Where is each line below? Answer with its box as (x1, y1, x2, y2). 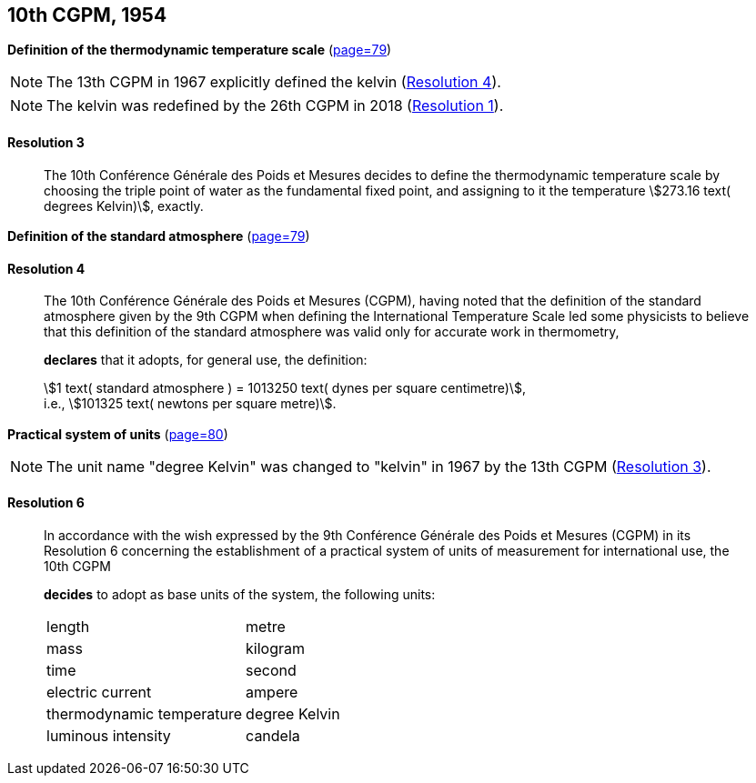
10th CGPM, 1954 (7, 4, 167, 26)
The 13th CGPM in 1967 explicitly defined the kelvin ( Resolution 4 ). (46, 73, 501, 92)
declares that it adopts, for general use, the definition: (44, 352, 368, 368)
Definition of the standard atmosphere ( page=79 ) (7, 228, 310, 245)
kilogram (246, 638, 306, 658)
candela (246, 726, 300, 745)
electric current (46, 682, 152, 701)
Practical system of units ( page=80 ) (7, 426, 228, 442)
